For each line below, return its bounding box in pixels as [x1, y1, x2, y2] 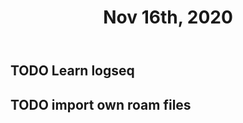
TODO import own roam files [10, 96, 192, 113]
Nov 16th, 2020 [103, 6, 233, 29]
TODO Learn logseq [10, 62, 135, 80]
